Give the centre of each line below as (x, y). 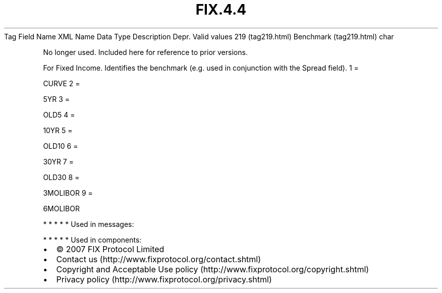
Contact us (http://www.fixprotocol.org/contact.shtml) (159, 259)
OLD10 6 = (61, 146)
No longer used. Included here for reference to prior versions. (145, 52)
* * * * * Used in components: (92, 240)
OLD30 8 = (61, 177)
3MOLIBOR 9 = (68, 193)
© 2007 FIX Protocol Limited (110, 249)
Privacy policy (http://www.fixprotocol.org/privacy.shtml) (164, 279)
